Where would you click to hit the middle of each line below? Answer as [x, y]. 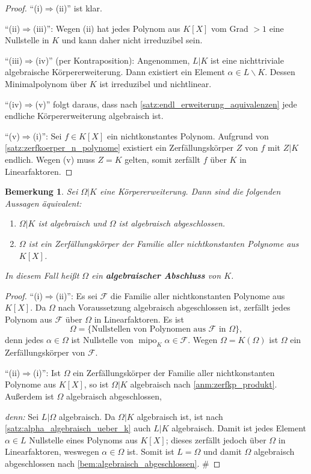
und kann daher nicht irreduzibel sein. [132, 40]
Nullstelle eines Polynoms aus [83, 439]
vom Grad [230, 28]
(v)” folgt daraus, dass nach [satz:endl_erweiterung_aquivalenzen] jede [166, 104]
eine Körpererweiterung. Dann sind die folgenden [190, 191]
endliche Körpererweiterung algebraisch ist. [84, 116]
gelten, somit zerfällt [163, 159]
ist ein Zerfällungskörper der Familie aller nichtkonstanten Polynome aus [164, 243]
